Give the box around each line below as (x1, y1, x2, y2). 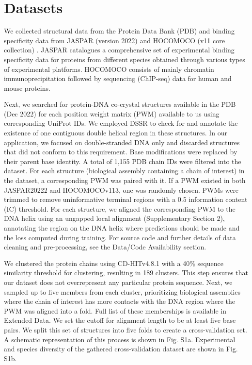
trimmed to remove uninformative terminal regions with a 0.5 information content (4, 194, 248, 204)
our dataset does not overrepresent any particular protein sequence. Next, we (4, 277, 233, 287)
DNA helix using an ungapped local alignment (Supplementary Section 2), (4, 213, 225, 223)
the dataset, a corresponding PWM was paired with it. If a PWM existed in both (4, 175, 246, 185)
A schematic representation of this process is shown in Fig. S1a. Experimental (4, 334, 236, 344)
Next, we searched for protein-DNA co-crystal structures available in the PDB (4, 99, 236, 109)
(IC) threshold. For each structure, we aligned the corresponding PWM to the (4, 203, 236, 214)
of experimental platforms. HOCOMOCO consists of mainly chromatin (4, 64, 214, 74)
